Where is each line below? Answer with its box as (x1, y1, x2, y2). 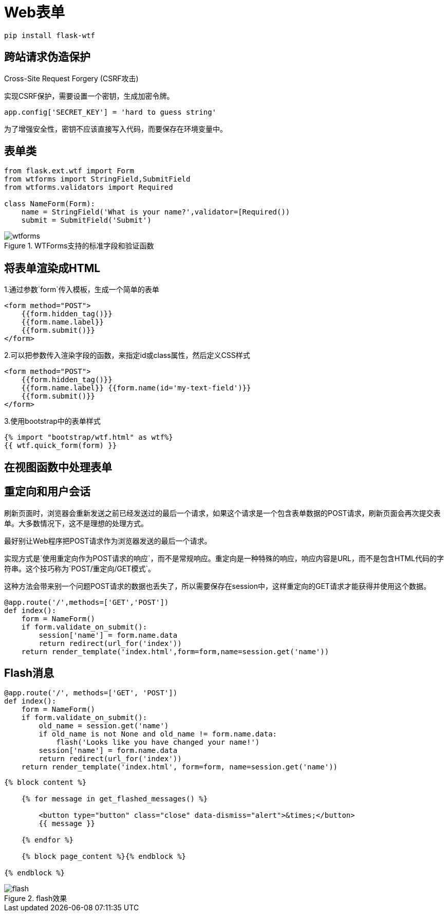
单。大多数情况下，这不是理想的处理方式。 (4, 518, 148, 528)
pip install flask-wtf (4, 31, 96, 40)
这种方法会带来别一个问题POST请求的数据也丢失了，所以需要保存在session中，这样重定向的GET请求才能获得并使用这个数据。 (4, 581, 431, 590)
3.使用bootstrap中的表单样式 (4, 417, 101, 426)
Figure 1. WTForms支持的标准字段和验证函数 (4, 241, 154, 250)
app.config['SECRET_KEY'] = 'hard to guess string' (4, 107, 217, 116)
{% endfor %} (21, 836, 73, 845)
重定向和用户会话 (4, 485, 90, 498)
